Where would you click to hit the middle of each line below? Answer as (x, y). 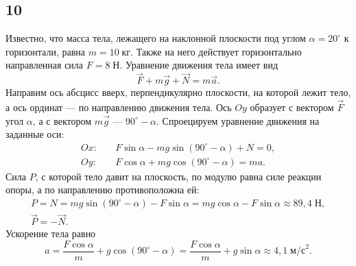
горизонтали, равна (46, 51)
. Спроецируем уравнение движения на (238, 120)
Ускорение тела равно (51, 233)
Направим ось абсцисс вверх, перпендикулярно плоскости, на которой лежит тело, (178, 92)
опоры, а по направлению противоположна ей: (103, 190)
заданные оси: (35, 134)
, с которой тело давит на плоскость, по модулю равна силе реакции (178, 176)
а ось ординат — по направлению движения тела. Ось (119, 107)
